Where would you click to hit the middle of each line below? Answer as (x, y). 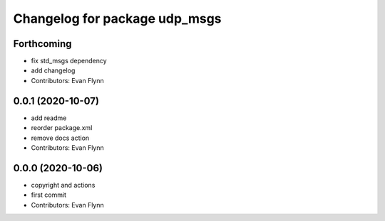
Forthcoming (42, 44)
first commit (49, 195)
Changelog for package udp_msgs (117, 18)
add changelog (53, 70)
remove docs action (60, 138)
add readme (49, 118)
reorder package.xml (62, 128)
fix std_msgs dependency (69, 61)
